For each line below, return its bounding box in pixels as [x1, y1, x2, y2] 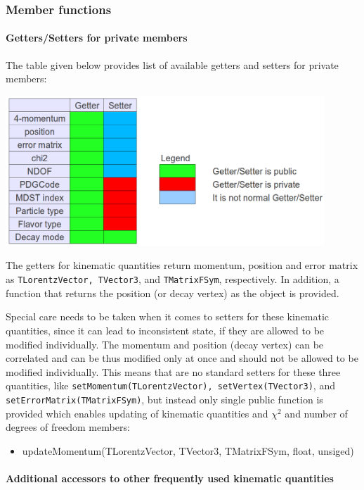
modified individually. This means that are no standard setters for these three [6, 364, 341, 379]
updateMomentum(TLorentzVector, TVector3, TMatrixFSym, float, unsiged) [22, 443, 354, 458]
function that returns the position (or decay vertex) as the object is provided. [6, 285, 339, 300]
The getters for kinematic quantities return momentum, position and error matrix [6, 258, 358, 272]
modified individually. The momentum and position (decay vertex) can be [6, 337, 324, 351]
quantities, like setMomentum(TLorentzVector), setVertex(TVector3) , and [6, 378, 335, 393]
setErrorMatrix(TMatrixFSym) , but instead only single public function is [6, 391, 323, 406]
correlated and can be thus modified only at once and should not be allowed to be [6, 351, 358, 365]
